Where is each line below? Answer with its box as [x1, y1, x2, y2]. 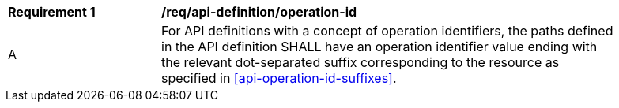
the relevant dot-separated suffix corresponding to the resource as [161, 54, 560, 70]
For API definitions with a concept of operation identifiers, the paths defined [161, 23, 613, 39]
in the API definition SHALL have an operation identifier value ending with [161, 39, 598, 54]
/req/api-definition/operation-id [161, 4, 357, 20]
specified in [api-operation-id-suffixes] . [161, 70, 397, 86]
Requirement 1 [8, 4, 96, 20]
